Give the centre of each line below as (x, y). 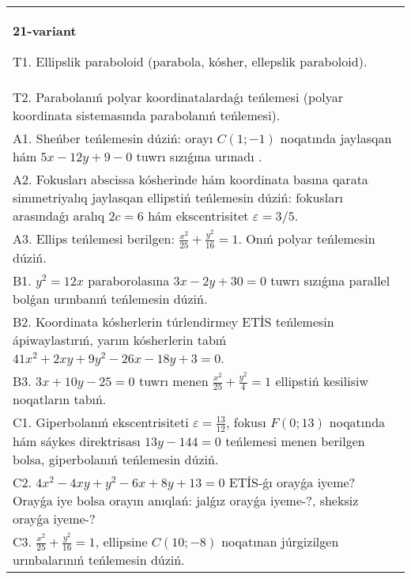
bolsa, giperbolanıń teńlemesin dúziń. (116, 459)
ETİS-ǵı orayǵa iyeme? (292, 482)
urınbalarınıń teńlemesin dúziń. (99, 560)
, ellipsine (121, 541)
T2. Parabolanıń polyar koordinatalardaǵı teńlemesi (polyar (178, 97)
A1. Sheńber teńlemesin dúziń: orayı (113, 138)
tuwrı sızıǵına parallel (330, 280)
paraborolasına (129, 280)
